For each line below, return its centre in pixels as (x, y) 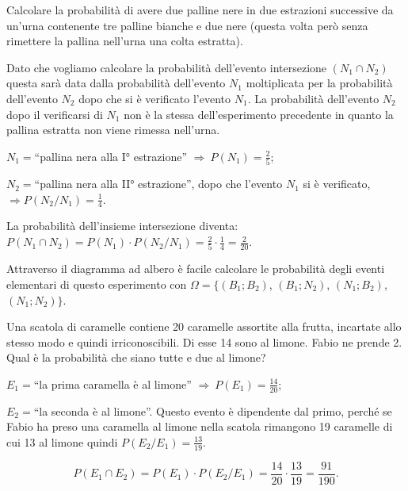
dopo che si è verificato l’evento (155, 98)
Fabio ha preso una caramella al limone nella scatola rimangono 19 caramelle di (200, 426)
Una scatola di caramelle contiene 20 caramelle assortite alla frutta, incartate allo (204, 326)
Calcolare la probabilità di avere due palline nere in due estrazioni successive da (200, 10)
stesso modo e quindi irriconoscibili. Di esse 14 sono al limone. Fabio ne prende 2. (204, 341)
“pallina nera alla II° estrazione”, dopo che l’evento (158, 184)
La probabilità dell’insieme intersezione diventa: (122, 226)
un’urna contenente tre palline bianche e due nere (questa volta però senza (187, 25)
